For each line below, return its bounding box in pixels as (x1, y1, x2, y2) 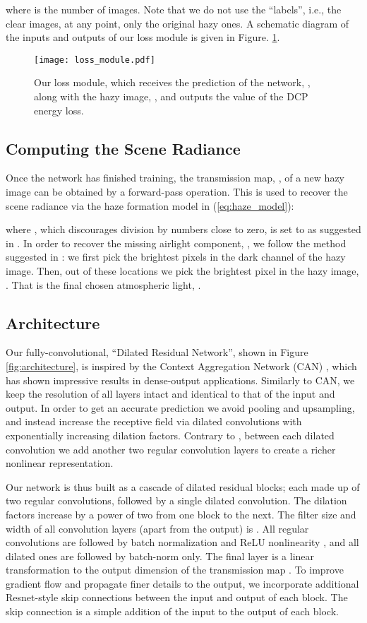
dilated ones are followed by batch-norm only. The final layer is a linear (6, 548, 315, 563)
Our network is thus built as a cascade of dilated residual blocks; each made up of (6, 479, 360, 494)
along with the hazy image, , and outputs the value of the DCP (34, 89, 308, 104)
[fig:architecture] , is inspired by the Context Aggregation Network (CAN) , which (6, 358, 357, 373)
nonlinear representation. (6, 456, 114, 470)
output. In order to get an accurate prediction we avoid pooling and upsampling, (6, 400, 355, 415)
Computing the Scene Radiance (6, 137, 241, 159)
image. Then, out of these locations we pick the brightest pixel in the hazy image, (6, 263, 359, 278)
